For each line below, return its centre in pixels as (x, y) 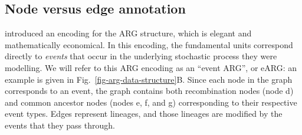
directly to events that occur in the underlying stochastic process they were (141, 56)
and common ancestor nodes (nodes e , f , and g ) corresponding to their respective (151, 102)
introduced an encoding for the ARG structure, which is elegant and (128, 33)
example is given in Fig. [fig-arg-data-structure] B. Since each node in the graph (149, 79)
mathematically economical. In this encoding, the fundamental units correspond (149, 44)
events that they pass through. (60, 125)
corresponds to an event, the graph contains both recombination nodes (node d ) (149, 91)
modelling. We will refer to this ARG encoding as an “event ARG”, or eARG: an (151, 67)
